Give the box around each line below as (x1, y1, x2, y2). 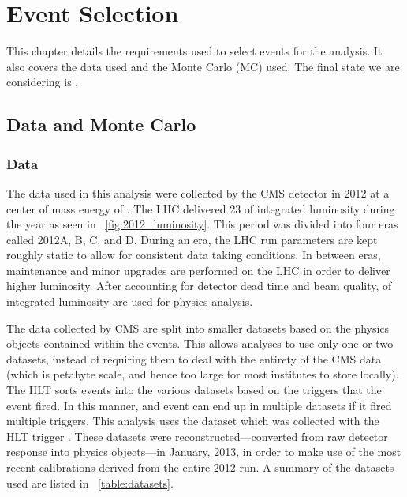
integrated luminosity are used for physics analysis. (6, 293, 253, 310)
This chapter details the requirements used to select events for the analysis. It (6, 43, 383, 59)
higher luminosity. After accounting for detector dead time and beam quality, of (6, 277, 392, 294)
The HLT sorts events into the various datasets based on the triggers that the (6, 382, 382, 398)
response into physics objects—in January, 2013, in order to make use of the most (6, 443, 401, 460)
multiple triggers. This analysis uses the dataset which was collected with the (6, 412, 379, 429)
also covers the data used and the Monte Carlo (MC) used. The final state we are (6, 58, 400, 74)
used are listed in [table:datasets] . (6, 474, 174, 491)
